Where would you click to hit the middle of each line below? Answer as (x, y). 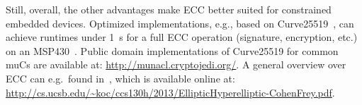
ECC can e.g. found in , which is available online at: (120, 78)
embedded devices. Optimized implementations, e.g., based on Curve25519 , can (180, 23)
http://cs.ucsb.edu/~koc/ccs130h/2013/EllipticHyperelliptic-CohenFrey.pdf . (170, 92)
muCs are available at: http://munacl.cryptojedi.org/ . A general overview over (176, 64)
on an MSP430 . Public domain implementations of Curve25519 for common (172, 50)
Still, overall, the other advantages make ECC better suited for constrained (169, 9)
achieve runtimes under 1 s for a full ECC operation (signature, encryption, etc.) (182, 37)
